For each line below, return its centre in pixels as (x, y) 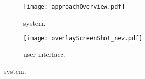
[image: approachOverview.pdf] (74, 7)
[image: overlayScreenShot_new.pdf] (83, 39)
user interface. (44, 54)
